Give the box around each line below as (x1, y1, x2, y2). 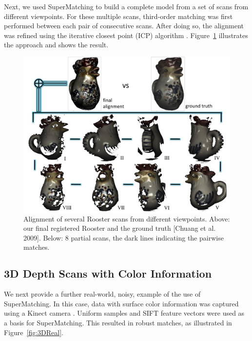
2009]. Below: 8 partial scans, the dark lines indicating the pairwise (23, 232, 224, 242)
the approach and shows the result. (4, 40, 109, 50)
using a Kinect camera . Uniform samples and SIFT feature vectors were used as (4, 308, 245, 318)
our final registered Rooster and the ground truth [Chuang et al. (23, 223, 216, 233)
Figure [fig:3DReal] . (4, 327, 64, 337)
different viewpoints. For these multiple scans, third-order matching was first (4, 11, 233, 21)
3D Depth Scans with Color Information (4, 266, 212, 281)
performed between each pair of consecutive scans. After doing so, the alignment (4, 20, 244, 31)
